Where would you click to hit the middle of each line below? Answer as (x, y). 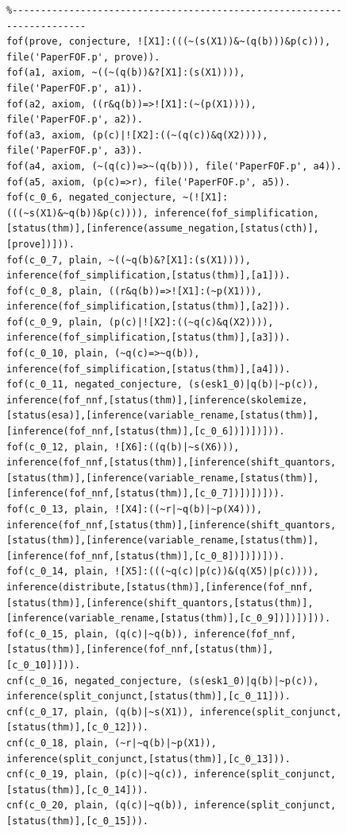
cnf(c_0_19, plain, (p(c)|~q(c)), (98, 775)
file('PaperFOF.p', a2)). (75, 120)
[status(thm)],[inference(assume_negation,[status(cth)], (163, 229)
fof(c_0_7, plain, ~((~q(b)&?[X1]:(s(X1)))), (129, 260)
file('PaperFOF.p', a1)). (75, 88)
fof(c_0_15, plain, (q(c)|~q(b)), (98, 634)
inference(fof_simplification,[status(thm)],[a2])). (148, 307)
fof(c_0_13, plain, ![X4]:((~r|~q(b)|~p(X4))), (135, 509)
